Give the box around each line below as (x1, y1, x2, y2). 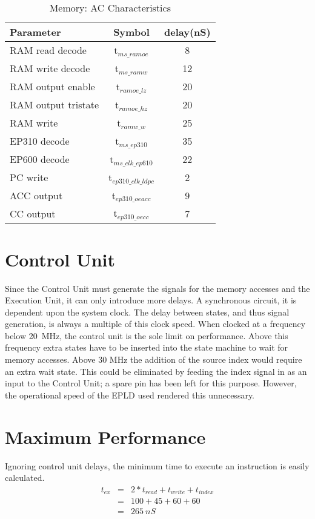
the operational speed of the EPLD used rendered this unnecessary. (5, 388, 255, 401)
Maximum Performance (5, 424, 206, 449)
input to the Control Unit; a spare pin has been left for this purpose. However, (5, 377, 297, 389)
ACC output (10, 188, 63, 202)
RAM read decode (10, 43, 87, 58)
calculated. (5, 471, 45, 484)
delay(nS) (164, 25, 211, 39)
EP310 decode (10, 134, 70, 148)
